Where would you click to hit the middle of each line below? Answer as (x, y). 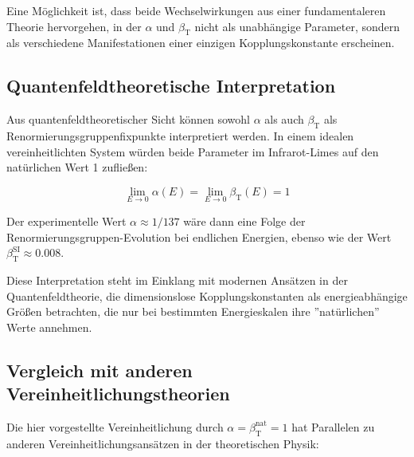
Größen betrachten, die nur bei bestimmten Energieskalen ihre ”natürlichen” (193, 311)
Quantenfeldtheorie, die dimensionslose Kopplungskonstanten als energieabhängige (207, 295)
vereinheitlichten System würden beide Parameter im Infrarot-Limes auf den (193, 151)
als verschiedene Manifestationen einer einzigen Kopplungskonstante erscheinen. (201, 43)
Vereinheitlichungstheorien (118, 394)
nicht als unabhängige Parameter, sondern (297, 26)
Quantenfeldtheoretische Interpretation (171, 86)
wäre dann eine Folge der (244, 221)
